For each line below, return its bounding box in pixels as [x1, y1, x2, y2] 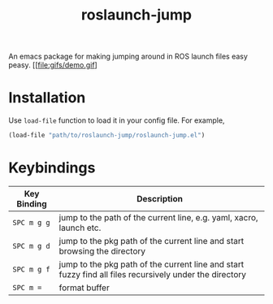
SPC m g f [12, 264, 50, 274]
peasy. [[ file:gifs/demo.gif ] [8, 60, 97, 70]
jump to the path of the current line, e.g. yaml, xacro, [58, 211, 258, 223]
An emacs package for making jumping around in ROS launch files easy [8, 51, 248, 62]
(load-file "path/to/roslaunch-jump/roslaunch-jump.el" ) [8, 132, 206, 140]
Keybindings [8, 159, 96, 177]
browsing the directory [58, 245, 146, 257]
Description [136, 193, 183, 204]
